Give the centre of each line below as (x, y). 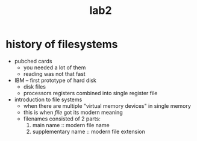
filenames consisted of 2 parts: (62, 119)
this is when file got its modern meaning (73, 112)
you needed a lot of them (55, 67)
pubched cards (33, 61)
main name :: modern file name (71, 125)
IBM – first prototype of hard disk (55, 80)
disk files (35, 86)
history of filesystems (62, 44)
